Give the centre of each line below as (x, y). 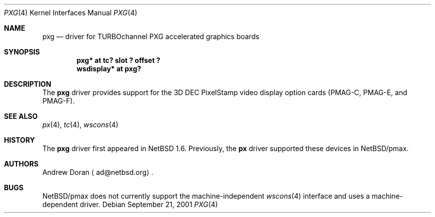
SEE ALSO (21, 116)
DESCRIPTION (28, 84)
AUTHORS (21, 164)
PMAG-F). (59, 101)
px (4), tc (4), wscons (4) (80, 125)
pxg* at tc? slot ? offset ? (118, 60)
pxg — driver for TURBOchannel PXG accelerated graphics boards (151, 36)
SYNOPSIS (22, 52)
